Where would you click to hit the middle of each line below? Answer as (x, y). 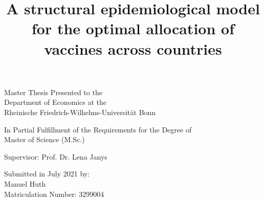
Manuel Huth (25, 183)
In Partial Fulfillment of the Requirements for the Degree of (98, 129)
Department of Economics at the (55, 102)
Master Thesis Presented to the (53, 92)
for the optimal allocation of (133, 28)
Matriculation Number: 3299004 (54, 194)
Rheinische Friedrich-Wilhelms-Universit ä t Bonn (80, 112)
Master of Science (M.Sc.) (45, 139)
